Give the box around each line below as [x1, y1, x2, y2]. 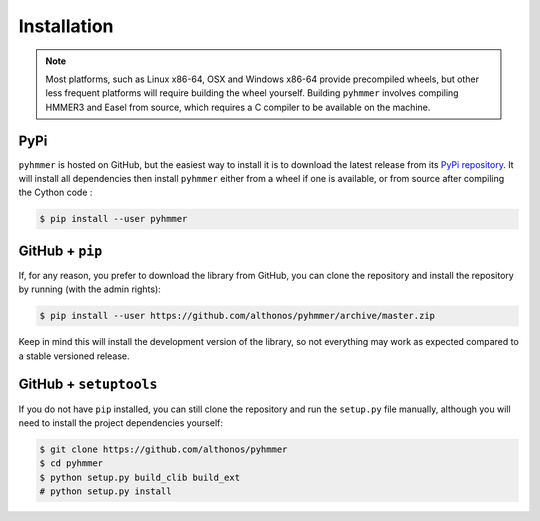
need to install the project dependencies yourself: [18, 416, 224, 429]
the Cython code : [18, 186, 93, 199]
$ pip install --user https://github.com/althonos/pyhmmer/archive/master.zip [39, 310, 435, 322]
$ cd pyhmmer [39, 458, 104, 469]
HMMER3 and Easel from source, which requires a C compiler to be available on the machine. [45, 101, 431, 113]
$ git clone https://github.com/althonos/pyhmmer [39, 443, 288, 455]
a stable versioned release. [18, 350, 130, 362]
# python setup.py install [39, 486, 172, 497]
